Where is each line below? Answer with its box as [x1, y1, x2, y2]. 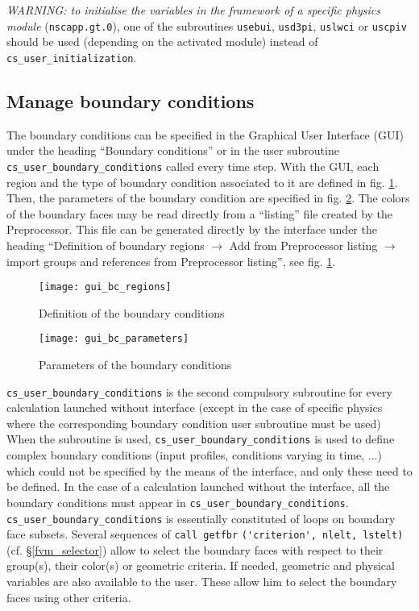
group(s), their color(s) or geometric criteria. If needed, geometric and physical [6, 557, 395, 574]
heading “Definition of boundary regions [6, 236, 205, 253]
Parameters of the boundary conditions [39, 356, 232, 373]
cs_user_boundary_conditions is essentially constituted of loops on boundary [6, 509, 396, 526]
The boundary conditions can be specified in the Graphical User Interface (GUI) [6, 126, 404, 143]
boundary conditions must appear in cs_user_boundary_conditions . [6, 493, 349, 510]
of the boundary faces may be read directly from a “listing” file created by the [6, 205, 393, 222]
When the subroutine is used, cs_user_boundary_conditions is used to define [6, 430, 395, 447]
